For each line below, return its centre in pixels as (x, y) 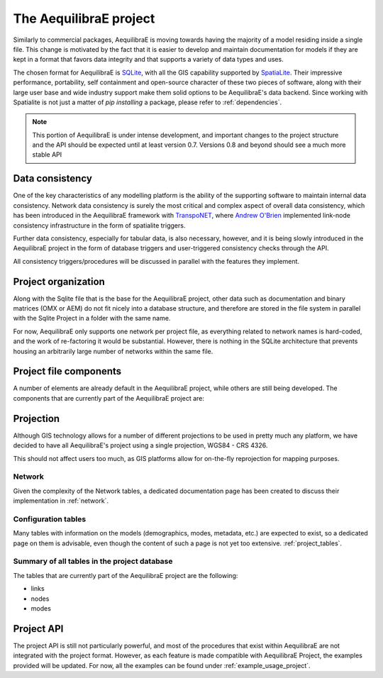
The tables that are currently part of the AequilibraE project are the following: (126, 575)
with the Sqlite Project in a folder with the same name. (92, 318)
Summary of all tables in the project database (93, 562)
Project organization (59, 281)
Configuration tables (50, 519)
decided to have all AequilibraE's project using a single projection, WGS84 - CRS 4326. (140, 445)
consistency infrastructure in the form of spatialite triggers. (99, 225)
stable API (47, 155)
